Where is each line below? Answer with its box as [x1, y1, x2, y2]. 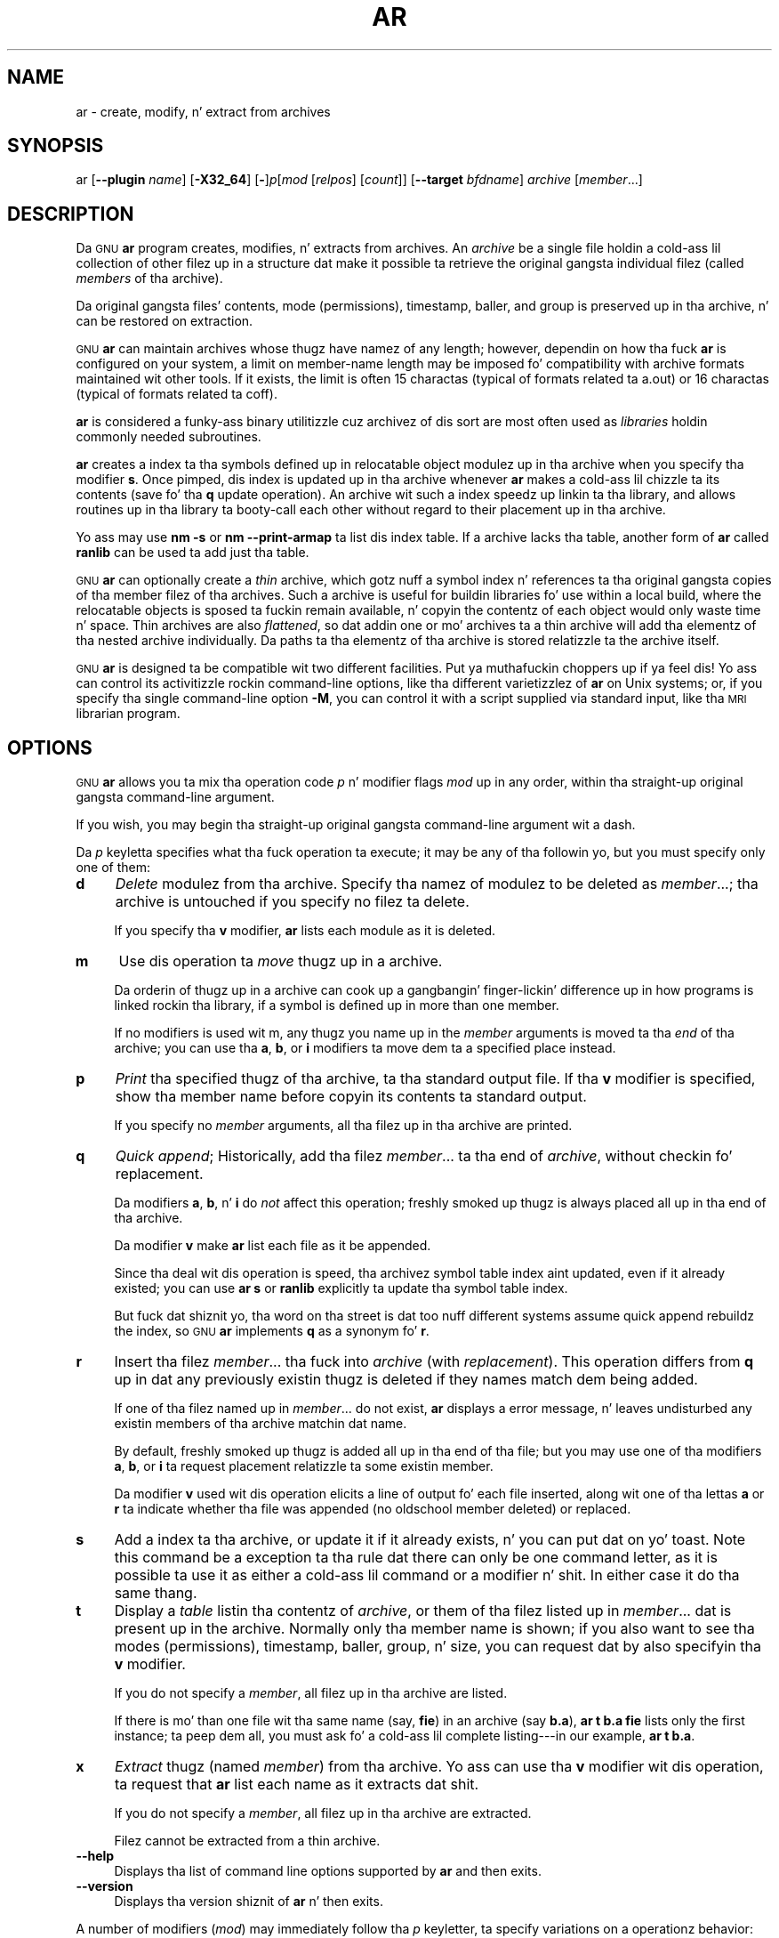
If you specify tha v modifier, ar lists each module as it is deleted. [114, 923, 496, 939]
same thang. [114, 1584, 197, 1603]
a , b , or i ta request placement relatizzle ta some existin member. [114, 1458, 494, 1474]
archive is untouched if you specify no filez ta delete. [115, 892, 470, 911]
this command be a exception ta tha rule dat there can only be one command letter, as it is [114, 1548, 718, 1567]
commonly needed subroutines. [76, 429, 261, 445]
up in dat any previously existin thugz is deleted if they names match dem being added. [114, 1370, 698, 1389]
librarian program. [76, 706, 181, 722]
